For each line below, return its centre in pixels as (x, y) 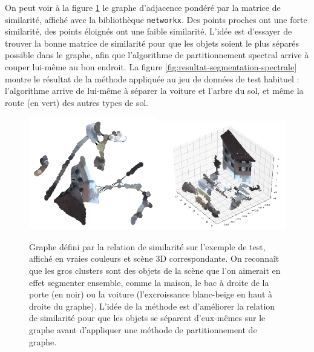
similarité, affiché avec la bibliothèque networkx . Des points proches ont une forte (156, 19)
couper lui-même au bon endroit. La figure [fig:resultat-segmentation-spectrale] (151, 67)
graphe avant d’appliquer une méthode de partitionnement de (143, 330)
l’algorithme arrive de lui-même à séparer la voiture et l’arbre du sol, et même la (154, 91)
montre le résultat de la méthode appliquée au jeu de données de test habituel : (152, 78)
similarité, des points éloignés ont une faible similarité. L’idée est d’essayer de (149, 31)
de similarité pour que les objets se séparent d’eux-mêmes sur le (147, 318)
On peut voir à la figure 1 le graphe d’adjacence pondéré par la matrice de (143, 7)
